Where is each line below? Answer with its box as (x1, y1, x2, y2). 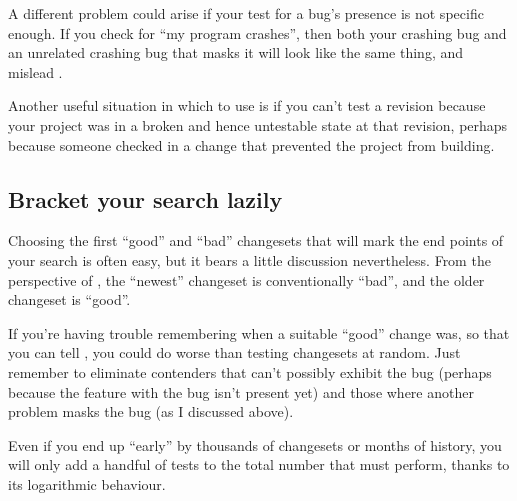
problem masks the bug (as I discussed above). (8, 401, 294, 422)
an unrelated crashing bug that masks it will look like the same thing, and (8, 42, 464, 63)
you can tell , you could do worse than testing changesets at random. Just (8, 342, 461, 363)
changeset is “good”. (8, 289, 131, 310)
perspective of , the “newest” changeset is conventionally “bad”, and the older (8, 269, 485, 290)
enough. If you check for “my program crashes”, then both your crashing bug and (8, 22, 507, 43)
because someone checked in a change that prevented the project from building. (8, 134, 495, 155)
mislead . (8, 61, 63, 82)
